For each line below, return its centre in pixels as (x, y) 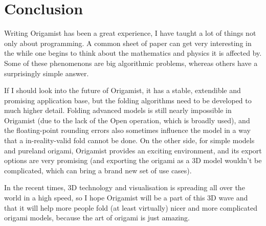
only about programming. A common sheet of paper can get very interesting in (128, 43)
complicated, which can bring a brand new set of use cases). (98, 170)
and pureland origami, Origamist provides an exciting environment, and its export (133, 150)
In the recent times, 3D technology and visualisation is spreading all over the (125, 187)
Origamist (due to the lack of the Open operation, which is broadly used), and (127, 120)
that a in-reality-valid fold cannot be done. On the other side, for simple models (129, 140)
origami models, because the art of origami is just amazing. (97, 218)
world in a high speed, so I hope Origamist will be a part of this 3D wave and (126, 198)
